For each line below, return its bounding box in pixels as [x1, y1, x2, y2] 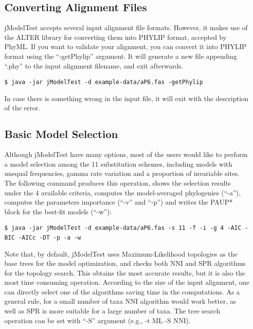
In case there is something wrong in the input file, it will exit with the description [4, 93, 249, 103]
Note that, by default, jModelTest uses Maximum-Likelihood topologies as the [4, 248, 237, 259]
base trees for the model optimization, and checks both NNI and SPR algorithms [4, 258, 246, 268]
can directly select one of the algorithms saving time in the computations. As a [4, 286, 240, 296]
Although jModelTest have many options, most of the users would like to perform [4, 149, 248, 159]
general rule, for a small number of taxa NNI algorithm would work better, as [4, 296, 236, 306]
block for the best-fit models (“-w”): [4, 206, 112, 216]
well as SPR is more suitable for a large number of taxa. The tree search [4, 306, 220, 316]
